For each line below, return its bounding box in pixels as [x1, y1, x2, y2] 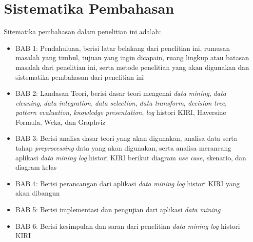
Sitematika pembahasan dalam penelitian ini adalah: [4, 26, 161, 37]
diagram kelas [15, 162, 57, 172]
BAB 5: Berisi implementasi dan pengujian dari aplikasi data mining [15, 204, 221, 215]
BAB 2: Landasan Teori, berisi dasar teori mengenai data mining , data [15, 88, 226, 98]
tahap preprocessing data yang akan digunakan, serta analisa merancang [15, 143, 232, 153]
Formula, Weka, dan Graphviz [15, 116, 106, 127]
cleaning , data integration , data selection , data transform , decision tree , [15, 97, 227, 108]
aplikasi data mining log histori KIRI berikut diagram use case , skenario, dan [15, 152, 246, 162]
